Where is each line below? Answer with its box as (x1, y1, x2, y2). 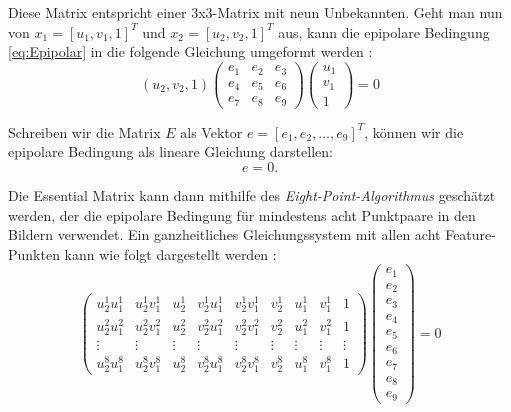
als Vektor (180, 121, 243, 142)
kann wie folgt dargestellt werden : (64, 243, 277, 264)
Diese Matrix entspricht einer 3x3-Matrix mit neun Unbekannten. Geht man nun (8, 2, 503, 22)
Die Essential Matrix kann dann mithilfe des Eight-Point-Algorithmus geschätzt (8, 185, 496, 206)
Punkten (8, 243, 60, 264)
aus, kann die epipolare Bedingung (278, 21, 490, 42)
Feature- (445, 224, 496, 245)
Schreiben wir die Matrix (8, 121, 161, 142)
